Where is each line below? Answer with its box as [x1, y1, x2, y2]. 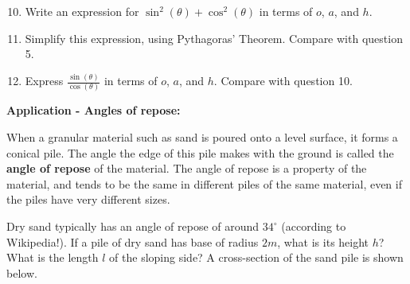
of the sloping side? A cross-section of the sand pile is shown [109, 249, 404, 266]
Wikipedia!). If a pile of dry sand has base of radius [6, 233, 259, 250]
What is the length [6, 249, 99, 266]
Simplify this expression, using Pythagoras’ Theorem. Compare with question [25, 29, 403, 46]
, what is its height [277, 233, 369, 250]
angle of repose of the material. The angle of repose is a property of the [6, 160, 367, 177]
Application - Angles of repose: [6, 102, 181, 119]
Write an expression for [25, 3, 139, 19]
